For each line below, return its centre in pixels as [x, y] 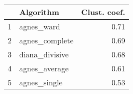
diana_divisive [44, 54]
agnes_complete [47, 40]
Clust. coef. [103, 12]
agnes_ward [40, 26]
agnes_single [41, 82]
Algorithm [39, 12]
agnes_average [44, 68]
